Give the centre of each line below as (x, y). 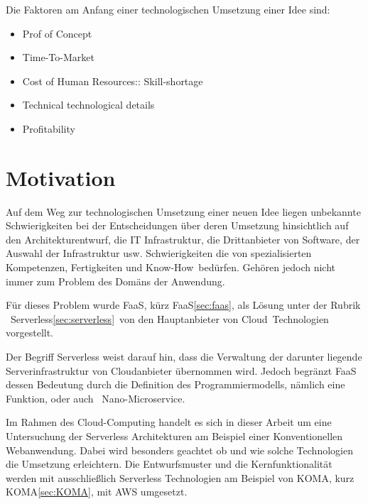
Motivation (61, 177)
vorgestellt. (30, 333)
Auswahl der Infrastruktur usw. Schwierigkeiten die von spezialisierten (159, 253)
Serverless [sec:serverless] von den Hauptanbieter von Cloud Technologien (169, 318)
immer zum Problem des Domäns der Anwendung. (115, 281)
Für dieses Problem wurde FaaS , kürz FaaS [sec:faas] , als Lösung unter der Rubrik (183, 305)
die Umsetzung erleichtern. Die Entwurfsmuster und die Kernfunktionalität (169, 464)
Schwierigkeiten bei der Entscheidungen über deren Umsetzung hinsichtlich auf (177, 225)
